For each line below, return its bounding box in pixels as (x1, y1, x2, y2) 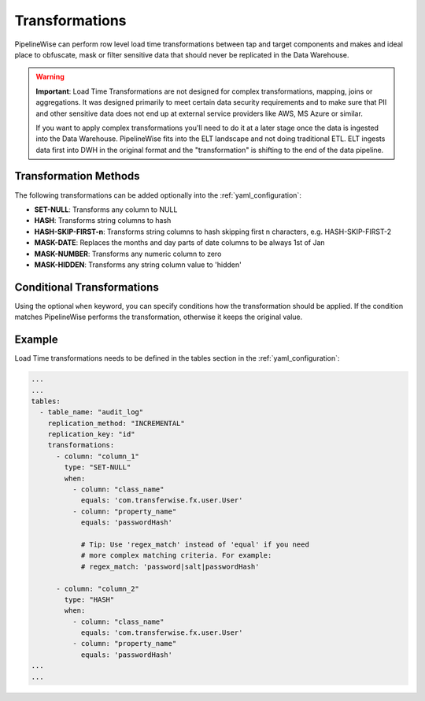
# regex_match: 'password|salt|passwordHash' (80, 562, 260, 571)
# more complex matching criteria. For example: (80, 551, 272, 560)
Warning (35, 72, 65, 82)
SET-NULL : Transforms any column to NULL (34, 205, 178, 214)
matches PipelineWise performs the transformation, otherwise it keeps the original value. (14, 312, 303, 322)
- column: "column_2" (56, 584, 139, 593)
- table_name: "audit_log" (39, 408, 144, 417)
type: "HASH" (64, 595, 115, 604)
